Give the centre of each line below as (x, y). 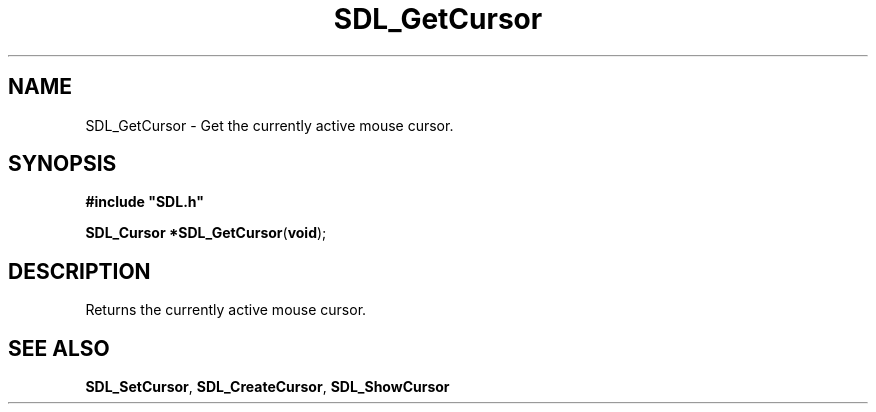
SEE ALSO (59, 348)
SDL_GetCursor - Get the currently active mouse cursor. (269, 125)
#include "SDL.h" (144, 202)
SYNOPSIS (62, 164)
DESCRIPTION (79, 271)
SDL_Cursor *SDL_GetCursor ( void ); (206, 233)
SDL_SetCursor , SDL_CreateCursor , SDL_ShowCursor (267, 387)
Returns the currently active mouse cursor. (226, 310)
